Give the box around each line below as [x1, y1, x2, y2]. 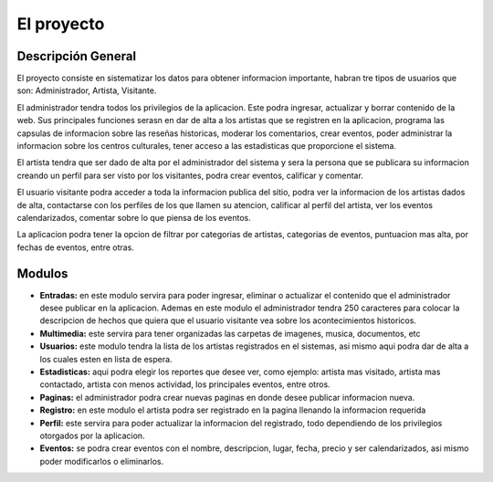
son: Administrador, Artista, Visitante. [16, 85, 157, 96]
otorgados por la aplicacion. [39, 430, 145, 441]
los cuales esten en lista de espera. [39, 353, 173, 364]
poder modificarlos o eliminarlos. [39, 456, 164, 466]
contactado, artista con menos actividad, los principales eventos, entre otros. [39, 379, 330, 390]
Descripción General [16, 48, 137, 64]
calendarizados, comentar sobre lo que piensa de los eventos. [16, 212, 251, 223]
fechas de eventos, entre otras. [16, 242, 134, 253]
